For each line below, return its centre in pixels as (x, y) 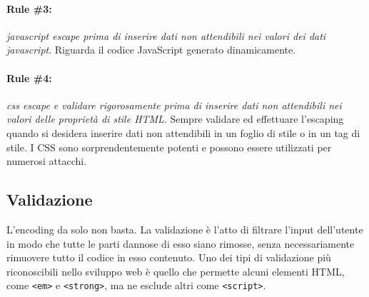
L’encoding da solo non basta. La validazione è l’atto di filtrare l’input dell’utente (185, 229)
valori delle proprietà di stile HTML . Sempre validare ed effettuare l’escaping (175, 119)
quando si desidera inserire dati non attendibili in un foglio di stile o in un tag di (183, 132)
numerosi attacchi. (47, 161)
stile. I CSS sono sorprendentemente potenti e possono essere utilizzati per (169, 147)
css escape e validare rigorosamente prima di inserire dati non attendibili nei (174, 105)
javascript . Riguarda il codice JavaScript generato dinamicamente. (151, 50)
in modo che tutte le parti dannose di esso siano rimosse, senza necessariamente (181, 243)
